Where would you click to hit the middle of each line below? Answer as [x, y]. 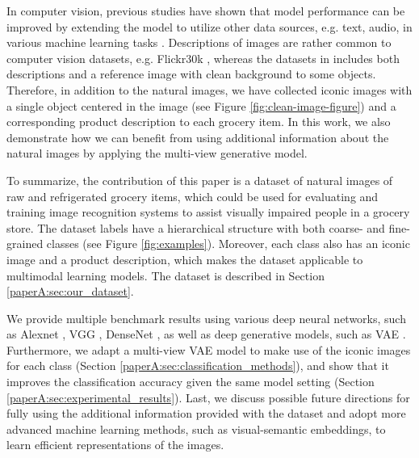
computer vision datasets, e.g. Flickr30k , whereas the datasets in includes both [203, 58]
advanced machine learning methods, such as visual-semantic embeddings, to [196, 429]
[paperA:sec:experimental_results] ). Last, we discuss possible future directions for [208, 397]
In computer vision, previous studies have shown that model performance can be [206, 11]
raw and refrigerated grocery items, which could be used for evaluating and [193, 196]
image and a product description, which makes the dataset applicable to [185, 259]
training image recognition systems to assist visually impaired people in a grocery [208, 212]
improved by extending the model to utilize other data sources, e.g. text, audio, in [209, 26]
